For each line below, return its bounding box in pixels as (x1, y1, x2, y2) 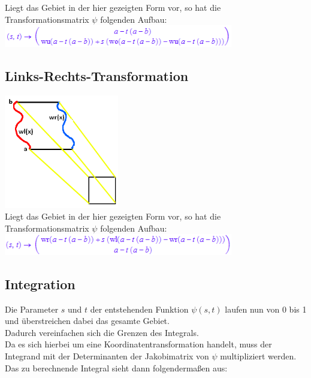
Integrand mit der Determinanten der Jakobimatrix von (5, 350, 209, 362)
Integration (5, 274, 76, 293)
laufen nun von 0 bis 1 (225, 302, 307, 315)
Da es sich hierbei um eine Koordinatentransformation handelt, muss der (5, 338, 272, 350)
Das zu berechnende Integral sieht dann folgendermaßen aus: (5, 361, 228, 374)
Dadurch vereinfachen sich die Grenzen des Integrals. (5, 326, 199, 338)
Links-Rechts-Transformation (5, 67, 189, 85)
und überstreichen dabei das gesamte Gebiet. (5, 314, 170, 327)
